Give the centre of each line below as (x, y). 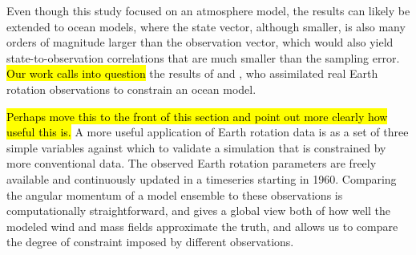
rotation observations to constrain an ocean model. (131, 89)
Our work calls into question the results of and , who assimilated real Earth (192, 73)
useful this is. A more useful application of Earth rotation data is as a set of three (208, 132)
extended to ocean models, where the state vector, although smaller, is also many (206, 26)
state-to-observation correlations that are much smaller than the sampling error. (203, 57)
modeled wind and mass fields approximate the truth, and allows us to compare (202, 226)
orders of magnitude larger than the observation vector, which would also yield (200, 42)
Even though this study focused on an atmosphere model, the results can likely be (208, 10)
